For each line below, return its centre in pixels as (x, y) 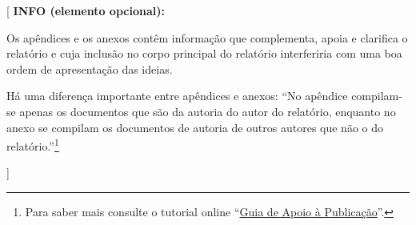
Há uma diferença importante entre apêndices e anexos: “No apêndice (177, 96)
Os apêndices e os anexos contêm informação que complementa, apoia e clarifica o (207, 37)
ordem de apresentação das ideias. (90, 68)
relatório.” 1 (33, 145)
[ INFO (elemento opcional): (86, 10)
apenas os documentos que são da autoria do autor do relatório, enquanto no (208, 111)
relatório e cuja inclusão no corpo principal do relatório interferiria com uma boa (204, 53)
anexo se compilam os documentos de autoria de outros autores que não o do (195, 127)
